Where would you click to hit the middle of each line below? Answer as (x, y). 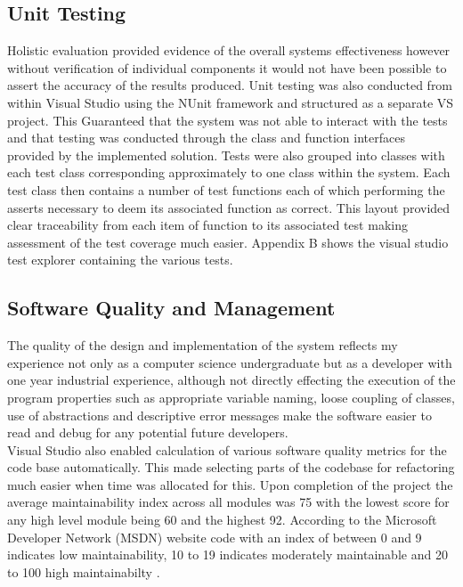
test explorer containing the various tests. (120, 260)
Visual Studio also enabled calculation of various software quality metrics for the (227, 449)
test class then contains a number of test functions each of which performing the (226, 189)
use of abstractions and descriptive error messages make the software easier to (219, 415)
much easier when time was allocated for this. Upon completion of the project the (230, 484)
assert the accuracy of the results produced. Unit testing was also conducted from (230, 85)
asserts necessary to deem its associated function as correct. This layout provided (229, 207)
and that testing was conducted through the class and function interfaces (206, 138)
